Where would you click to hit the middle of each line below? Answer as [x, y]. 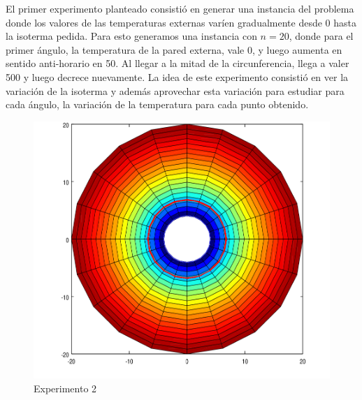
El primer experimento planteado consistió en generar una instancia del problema [180, 8]
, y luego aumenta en [297, 49]
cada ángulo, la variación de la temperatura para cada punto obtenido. [157, 104]
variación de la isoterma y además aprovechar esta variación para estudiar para [175, 90]
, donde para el [321, 36]
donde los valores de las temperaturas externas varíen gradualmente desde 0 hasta [181, 22]
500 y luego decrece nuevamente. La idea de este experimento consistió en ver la [177, 76]
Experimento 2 [65, 388]
